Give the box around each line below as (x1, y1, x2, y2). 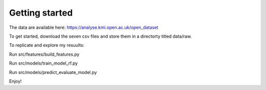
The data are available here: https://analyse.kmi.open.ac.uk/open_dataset (9, 24, 159, 30)
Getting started (9, 7, 73, 18)
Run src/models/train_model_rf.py (9, 60, 78, 66)
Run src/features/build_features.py (9, 51, 80, 57)
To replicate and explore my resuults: (9, 42, 85, 48)
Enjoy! (9, 78, 22, 84)
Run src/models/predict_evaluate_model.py (9, 69, 97, 75)
